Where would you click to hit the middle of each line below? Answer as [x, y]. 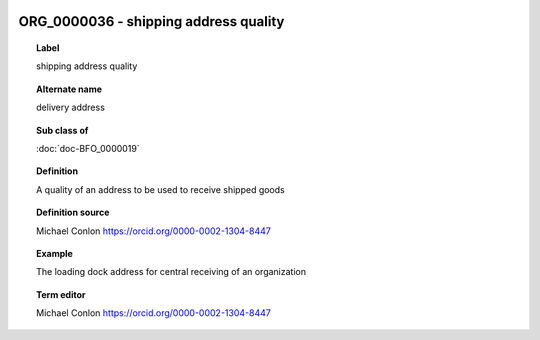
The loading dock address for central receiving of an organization [171, 272]
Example [55, 253]
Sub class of [62, 130]
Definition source [73, 212]
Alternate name [69, 89]
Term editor [61, 294]
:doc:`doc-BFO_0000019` [88, 148]
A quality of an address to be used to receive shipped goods [160, 189]
